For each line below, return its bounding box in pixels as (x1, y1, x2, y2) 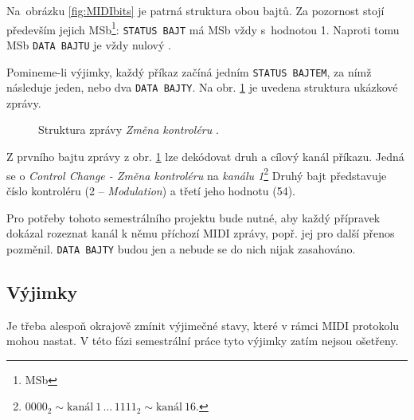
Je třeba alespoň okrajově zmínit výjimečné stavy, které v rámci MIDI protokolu (6, 316, 400, 333)
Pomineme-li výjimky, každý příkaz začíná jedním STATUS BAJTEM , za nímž (6, 63, 372, 80)
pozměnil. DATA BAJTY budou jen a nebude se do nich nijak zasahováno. (6, 240, 356, 257)
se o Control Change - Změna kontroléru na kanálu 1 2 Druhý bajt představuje (6, 164, 387, 183)
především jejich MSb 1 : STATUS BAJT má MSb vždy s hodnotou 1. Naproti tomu (6, 18, 400, 37)
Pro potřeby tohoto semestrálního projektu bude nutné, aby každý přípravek (6, 209, 381, 226)
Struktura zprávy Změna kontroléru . (38, 121, 219, 138)
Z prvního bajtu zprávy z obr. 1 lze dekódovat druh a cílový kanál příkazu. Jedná (6, 148, 404, 165)
